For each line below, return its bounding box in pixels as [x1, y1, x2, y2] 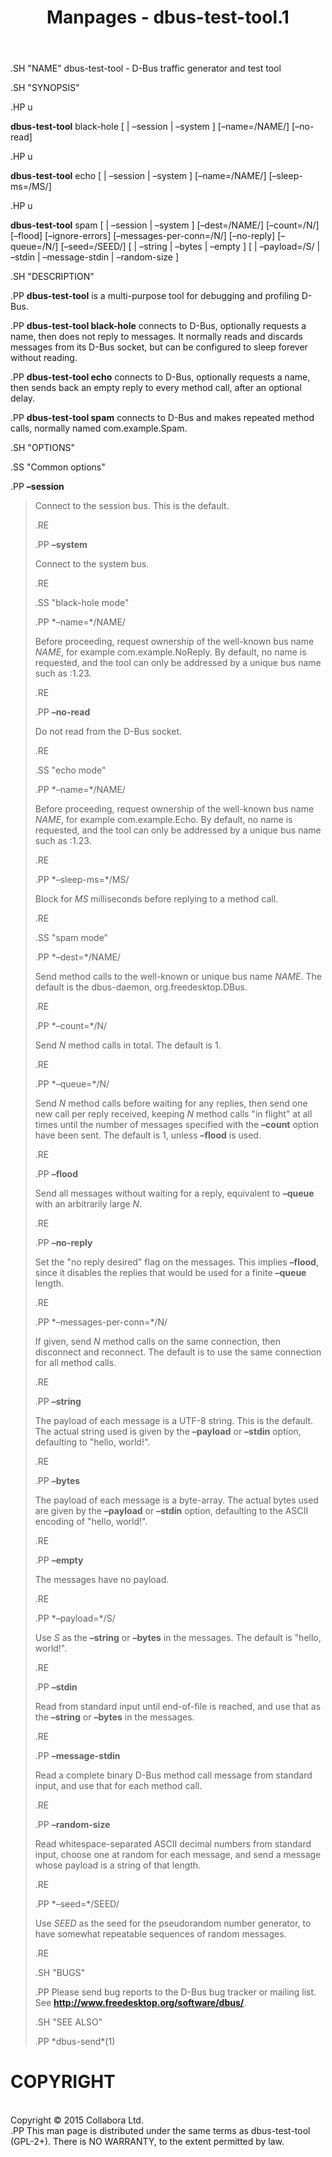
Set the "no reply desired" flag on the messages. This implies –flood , [34, 1256, 319, 1268]
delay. [10, 392, 36, 405]
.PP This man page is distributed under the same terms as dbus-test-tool [10, 2125, 311, 2137]
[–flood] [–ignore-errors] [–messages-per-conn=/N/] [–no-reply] [10, 230, 276, 242]
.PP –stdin [34, 1681, 78, 1693]
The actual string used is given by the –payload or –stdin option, [34, 1426, 302, 1438]
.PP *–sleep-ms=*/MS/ [34, 874, 130, 886]
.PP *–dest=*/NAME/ [34, 951, 122, 963]
